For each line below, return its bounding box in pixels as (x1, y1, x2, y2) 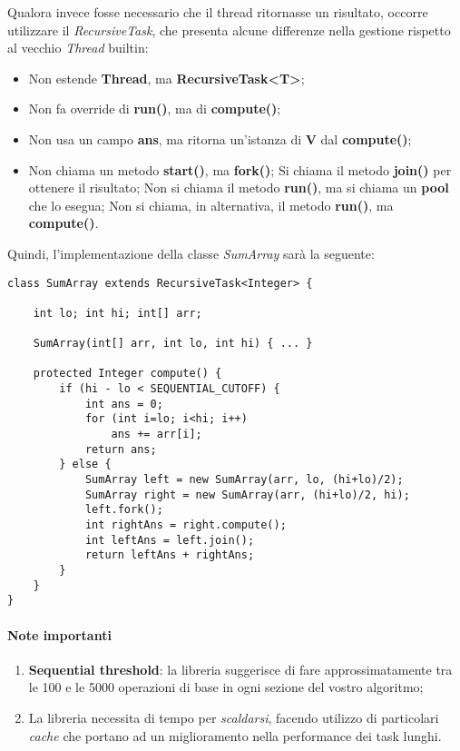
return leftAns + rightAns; (84, 548, 255, 562)
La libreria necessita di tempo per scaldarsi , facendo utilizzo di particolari (28, 707, 439, 726)
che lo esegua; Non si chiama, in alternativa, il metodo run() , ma (28, 195, 394, 214)
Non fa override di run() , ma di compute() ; (28, 99, 281, 118)
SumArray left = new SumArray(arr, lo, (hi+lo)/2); (84, 473, 404, 487)
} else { (59, 458, 112, 471)
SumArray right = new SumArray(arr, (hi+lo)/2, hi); (84, 488, 410, 501)
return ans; (84, 442, 157, 456)
